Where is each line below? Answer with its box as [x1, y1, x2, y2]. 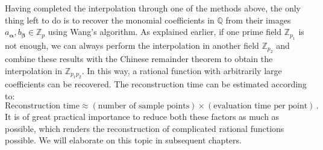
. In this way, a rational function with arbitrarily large [81, 64, 282, 77]
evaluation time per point [213, 102, 308, 111]
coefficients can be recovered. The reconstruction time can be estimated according [5, 78, 307, 90]
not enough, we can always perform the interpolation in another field [5, 39, 259, 51]
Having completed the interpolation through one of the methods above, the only [5, 2, 301, 14]
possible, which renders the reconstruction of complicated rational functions [5, 122, 284, 134]
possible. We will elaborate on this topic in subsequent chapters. [5, 134, 242, 146]
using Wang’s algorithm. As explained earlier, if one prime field [48, 25, 282, 38]
